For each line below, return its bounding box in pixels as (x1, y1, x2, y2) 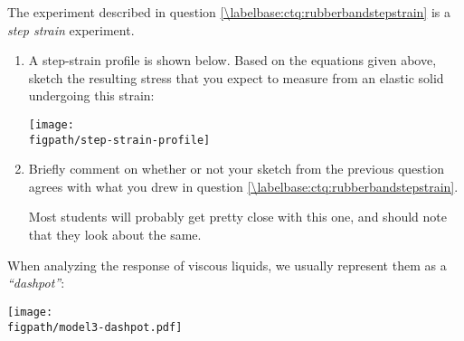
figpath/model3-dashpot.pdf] (7, 320, 183, 334)
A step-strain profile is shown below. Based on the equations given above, (28, 51, 437, 70)
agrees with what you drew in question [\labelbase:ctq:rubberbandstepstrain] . (28, 176, 459, 195)
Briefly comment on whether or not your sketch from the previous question (28, 159, 444, 178)
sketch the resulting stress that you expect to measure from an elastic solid (28, 68, 444, 87)
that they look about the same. (28, 225, 202, 244)
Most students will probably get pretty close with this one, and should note (28, 207, 447, 226)
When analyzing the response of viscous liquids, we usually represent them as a (7, 255, 447, 274)
